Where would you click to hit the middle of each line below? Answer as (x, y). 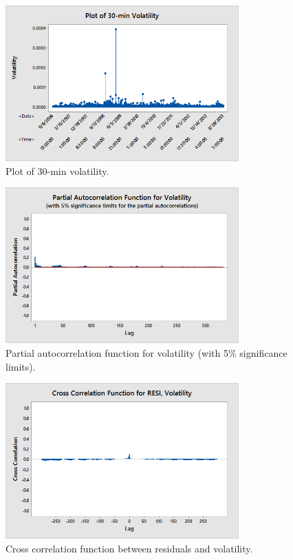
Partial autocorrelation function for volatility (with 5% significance (146, 353)
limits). (21, 366)
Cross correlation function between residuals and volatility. (129, 548)
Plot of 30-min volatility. (57, 170)
